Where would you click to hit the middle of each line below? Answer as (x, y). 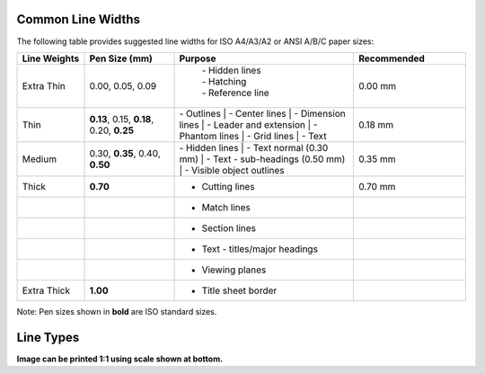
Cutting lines (228, 186)
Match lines (226, 207)
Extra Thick (46, 290)
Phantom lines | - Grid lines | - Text (253, 136)
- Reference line (235, 93)
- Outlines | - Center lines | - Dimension (262, 113)
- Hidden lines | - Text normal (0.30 (254, 147)
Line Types (48, 337)
